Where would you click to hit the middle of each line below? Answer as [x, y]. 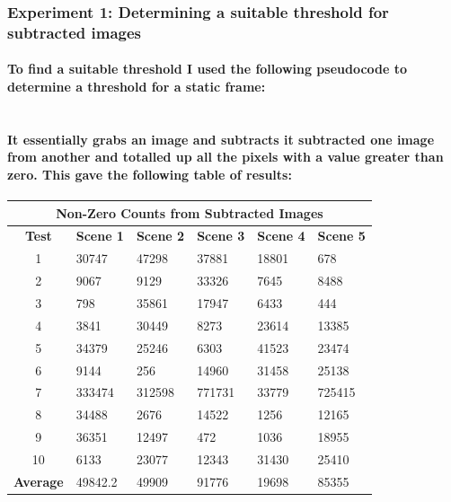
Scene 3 [221, 236]
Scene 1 [100, 236]
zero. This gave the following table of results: [150, 174]
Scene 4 [281, 236]
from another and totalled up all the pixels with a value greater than [225, 157]
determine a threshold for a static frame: [137, 86]
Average [39, 481]
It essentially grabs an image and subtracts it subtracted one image [221, 139]
